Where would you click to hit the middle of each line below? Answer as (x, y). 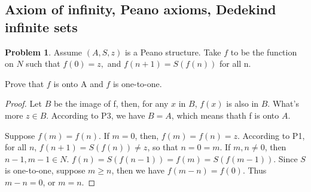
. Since (286, 158)
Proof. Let (23, 103)
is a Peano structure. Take (173, 52)
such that (43, 64)
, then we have (138, 170)
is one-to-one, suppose (45, 170)
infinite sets (41, 27)
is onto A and (78, 83)
